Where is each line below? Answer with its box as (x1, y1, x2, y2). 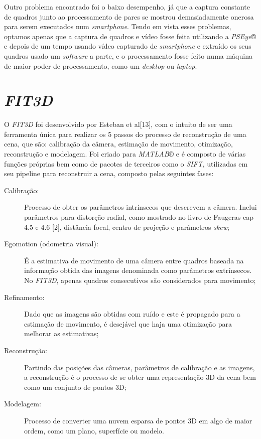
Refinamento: (4, 291, 45, 302)
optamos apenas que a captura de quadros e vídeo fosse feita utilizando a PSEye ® (4, 31, 256, 41)
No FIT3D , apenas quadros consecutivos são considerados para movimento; (24, 275, 256, 285)
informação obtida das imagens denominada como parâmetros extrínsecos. (24, 265, 252, 275)
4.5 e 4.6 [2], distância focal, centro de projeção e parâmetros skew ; (24, 221, 229, 232)
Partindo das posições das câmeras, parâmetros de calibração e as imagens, (24, 362, 255, 372)
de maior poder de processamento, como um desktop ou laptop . (4, 60, 197, 71)
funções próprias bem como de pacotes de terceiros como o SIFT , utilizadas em (4, 158, 248, 169)
